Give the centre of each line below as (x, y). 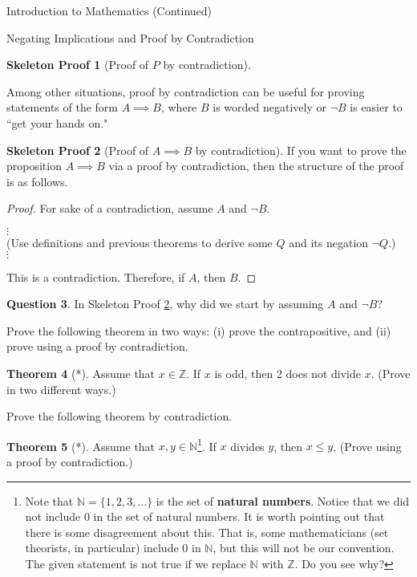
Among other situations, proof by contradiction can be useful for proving (186, 91)
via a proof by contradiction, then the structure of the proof (256, 166)
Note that (49, 500)
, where (179, 107)
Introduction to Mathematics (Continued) (109, 10)
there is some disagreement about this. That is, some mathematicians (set (207, 532)
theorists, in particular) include (102, 548)
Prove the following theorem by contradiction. (119, 416)
